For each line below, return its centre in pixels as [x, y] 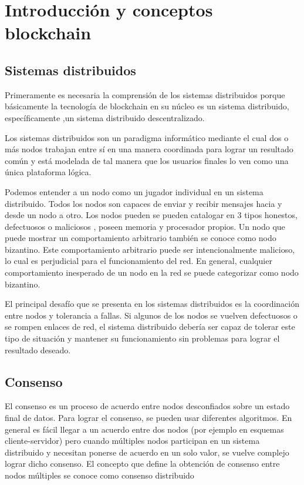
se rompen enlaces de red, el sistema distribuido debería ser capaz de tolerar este [150, 327]
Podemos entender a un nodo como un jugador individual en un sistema [134, 191]
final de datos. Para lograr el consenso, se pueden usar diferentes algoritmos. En [148, 418]
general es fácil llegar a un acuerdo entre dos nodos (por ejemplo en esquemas [144, 429]
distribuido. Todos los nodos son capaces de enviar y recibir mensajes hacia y [143, 203]
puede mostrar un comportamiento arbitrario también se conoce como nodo [141, 238]
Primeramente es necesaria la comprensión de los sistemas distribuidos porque [145, 94]
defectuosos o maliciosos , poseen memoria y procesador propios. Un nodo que [145, 226]
